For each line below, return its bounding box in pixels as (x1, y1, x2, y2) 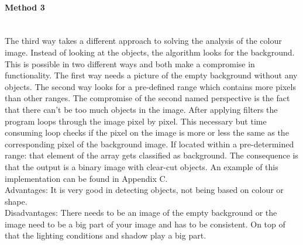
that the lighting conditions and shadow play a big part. (5, 229, 206, 241)
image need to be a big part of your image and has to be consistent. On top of (5, 218, 285, 230)
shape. (5, 195, 27, 207)
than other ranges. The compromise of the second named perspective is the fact (5, 92, 290, 104)
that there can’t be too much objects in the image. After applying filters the (5, 103, 278, 115)
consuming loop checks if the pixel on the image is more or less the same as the (5, 126, 289, 139)
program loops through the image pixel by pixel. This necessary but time (5, 115, 267, 127)
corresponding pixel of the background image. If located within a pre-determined (5, 137, 294, 150)
